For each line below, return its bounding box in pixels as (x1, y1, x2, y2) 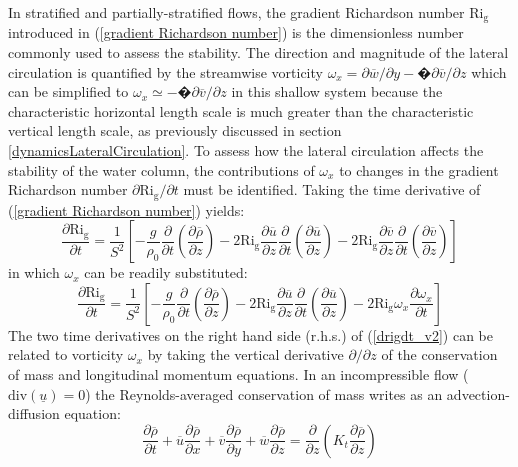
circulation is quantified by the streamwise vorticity (8, 61, 323, 82)
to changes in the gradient (339, 159, 499, 180)
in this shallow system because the (231, 81, 443, 102)
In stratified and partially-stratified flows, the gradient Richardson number (8, 2, 465, 22)
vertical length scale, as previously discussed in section (8, 120, 342, 141)
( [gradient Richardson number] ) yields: (8, 199, 245, 220)
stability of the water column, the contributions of (8, 159, 315, 180)
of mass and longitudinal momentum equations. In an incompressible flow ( (8, 364, 469, 385)
